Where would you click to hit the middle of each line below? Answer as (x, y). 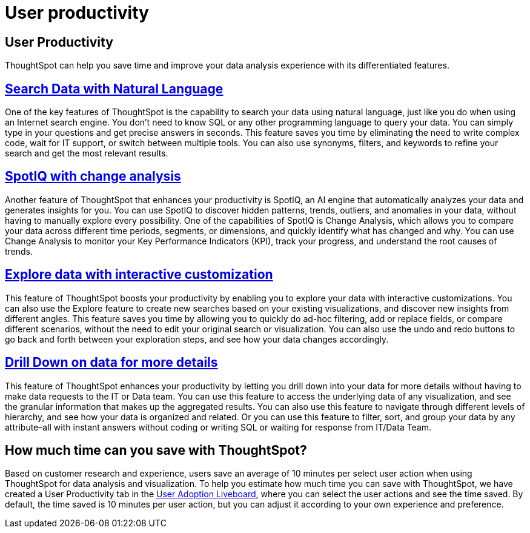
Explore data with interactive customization (139, 275)
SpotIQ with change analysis (93, 176)
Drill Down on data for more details (111, 363)
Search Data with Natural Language (114, 89)
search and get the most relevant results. (87, 153)
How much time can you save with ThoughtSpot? (156, 450)
